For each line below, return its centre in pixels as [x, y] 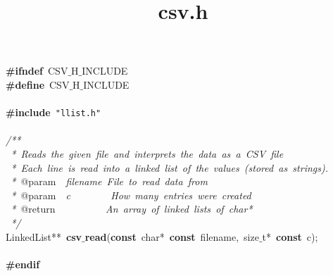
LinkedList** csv [44, 236]
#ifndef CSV [37, 71]
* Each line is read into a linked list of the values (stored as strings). [169, 167]
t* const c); [290, 236]
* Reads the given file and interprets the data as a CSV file [147, 153]
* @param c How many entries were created [131, 195]
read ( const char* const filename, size [172, 236]
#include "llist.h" [54, 112]
